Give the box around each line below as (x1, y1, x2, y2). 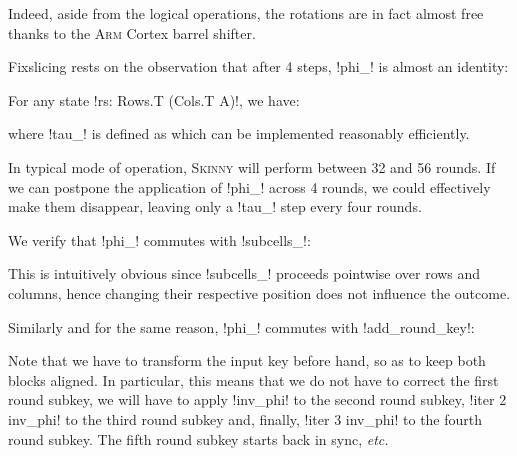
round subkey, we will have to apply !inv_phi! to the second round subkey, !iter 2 (8, 389, 507, 410)
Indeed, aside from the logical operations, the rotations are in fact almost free (8, 3, 484, 23)
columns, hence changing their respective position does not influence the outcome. (8, 282, 511, 303)
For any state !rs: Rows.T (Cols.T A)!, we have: (8, 89, 300, 110)
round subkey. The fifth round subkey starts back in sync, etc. (8, 428, 389, 449)
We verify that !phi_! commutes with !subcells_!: (8, 229, 311, 250)
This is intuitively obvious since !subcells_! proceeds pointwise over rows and (8, 263, 481, 284)
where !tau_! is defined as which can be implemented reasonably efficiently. (8, 123, 470, 144)
